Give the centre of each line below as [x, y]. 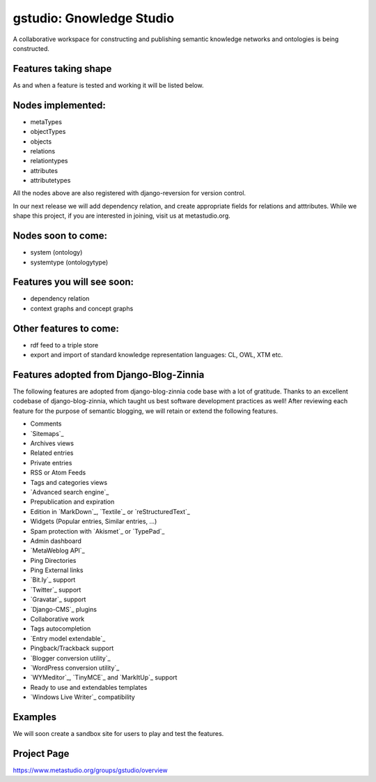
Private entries [51, 463]
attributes [44, 170]
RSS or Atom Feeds [58, 473]
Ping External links [57, 570]
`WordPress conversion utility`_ [75, 668]
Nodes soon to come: [60, 236]
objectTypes [48, 132]
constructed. [31, 48]
